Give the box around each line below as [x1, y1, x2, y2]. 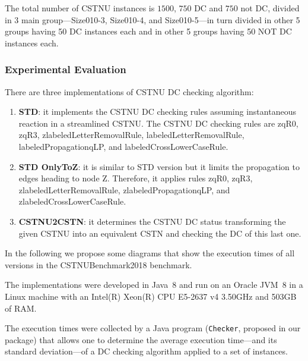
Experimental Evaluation [5, 62, 126, 77]
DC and [194, 2, 223, 14]
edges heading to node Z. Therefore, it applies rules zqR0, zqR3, [18, 172, 253, 184]
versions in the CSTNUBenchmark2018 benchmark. [5, 258, 192, 271]
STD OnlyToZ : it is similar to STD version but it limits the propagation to [18, 160, 300, 172]
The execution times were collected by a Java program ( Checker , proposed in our [5, 322, 301, 334]
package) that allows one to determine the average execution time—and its [5, 333, 277, 346]
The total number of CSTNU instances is [5, 2, 155, 14]
